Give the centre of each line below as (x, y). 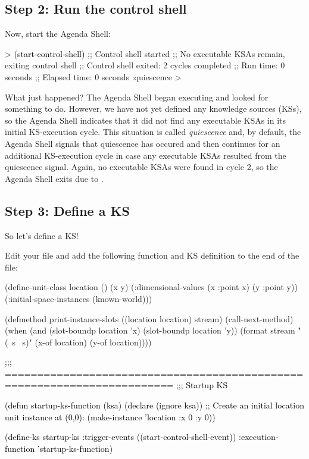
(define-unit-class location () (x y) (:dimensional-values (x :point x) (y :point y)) (151, 287)
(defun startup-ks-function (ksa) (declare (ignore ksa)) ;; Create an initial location (154, 405)
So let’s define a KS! (42, 235)
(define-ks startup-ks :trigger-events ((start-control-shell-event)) (121, 437)
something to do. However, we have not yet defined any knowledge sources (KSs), (153, 109)
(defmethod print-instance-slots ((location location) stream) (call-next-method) (149, 318)
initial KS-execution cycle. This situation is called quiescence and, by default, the (153, 132)
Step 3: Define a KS (67, 210)
